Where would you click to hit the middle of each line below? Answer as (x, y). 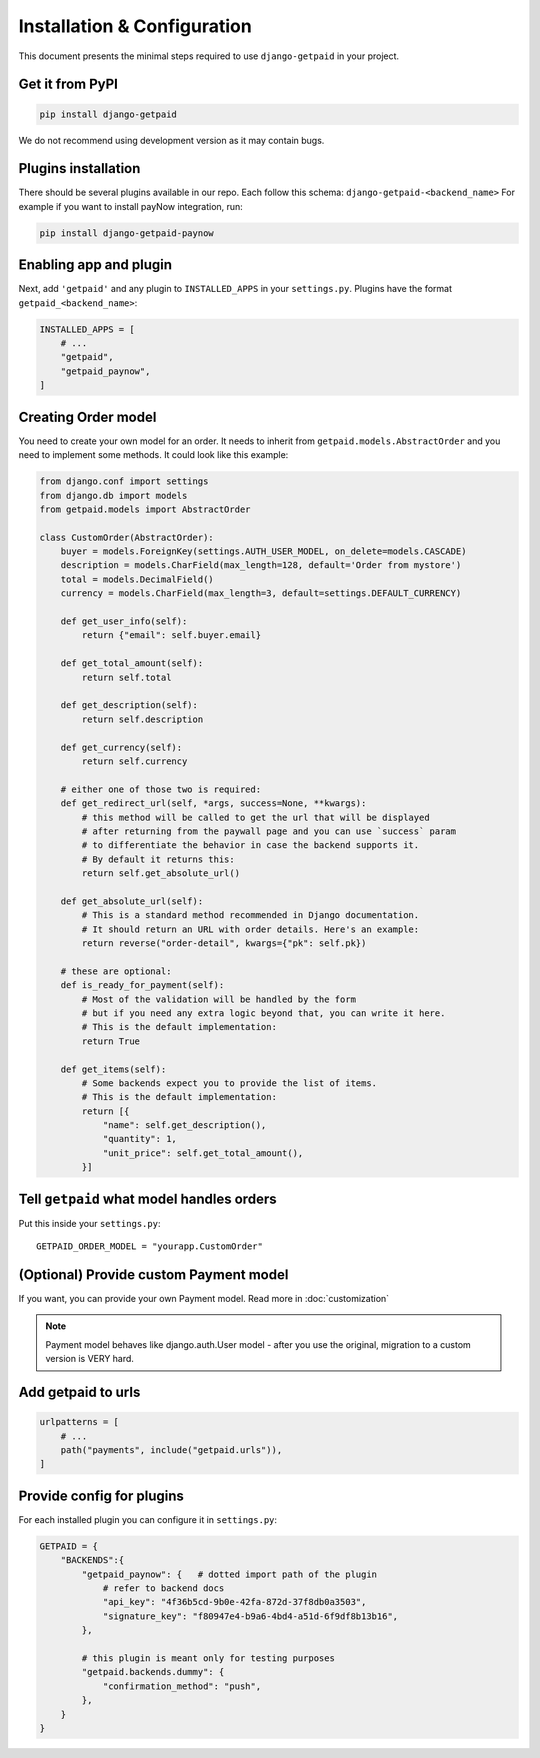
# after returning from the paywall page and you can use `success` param (269, 831)
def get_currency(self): (121, 747)
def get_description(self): (129, 705)
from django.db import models (113, 495)
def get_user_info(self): (124, 621)
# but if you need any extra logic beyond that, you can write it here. (263, 1013)
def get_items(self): (113, 1069)
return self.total (126, 677)
